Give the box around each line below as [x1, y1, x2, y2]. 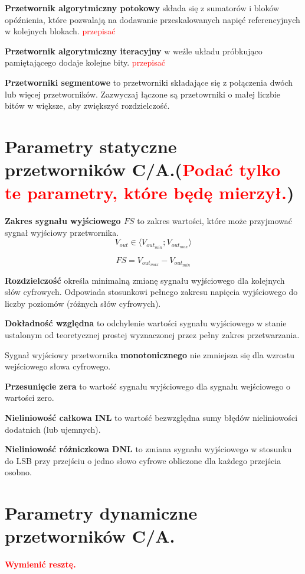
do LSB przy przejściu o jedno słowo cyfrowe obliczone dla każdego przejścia [5, 454, 281, 466]
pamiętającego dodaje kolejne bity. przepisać [5, 56, 165, 69]
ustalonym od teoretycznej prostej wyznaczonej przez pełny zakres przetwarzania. [5, 329, 300, 340]
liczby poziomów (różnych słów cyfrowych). [5, 297, 161, 309]
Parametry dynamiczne [5, 501, 198, 525]
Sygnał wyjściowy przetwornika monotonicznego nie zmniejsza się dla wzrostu [5, 348, 294, 361]
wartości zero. [5, 391, 54, 404]
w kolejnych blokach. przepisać [5, 25, 116, 37]
